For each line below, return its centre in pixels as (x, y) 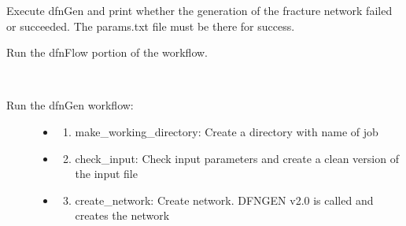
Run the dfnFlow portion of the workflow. (107, 52)
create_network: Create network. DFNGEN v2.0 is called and (224, 200)
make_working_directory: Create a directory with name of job (227, 131)
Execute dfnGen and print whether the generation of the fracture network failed (199, 10)
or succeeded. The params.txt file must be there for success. (151, 26)
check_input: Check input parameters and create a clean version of (237, 158)
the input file (106, 174)
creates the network (122, 215)
